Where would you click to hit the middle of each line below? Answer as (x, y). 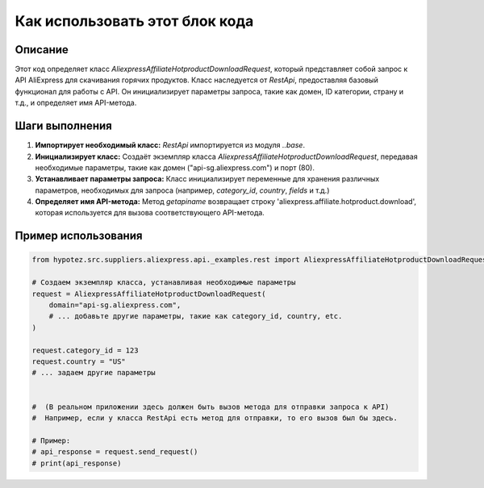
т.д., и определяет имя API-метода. (76, 103)
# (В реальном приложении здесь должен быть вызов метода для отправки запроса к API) (211, 407)
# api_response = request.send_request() (115, 452)
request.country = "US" (79, 362)
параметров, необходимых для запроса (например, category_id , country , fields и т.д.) (182, 190)
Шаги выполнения (63, 126)
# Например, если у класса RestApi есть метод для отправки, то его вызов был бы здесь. (215, 418)
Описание (42, 50)
